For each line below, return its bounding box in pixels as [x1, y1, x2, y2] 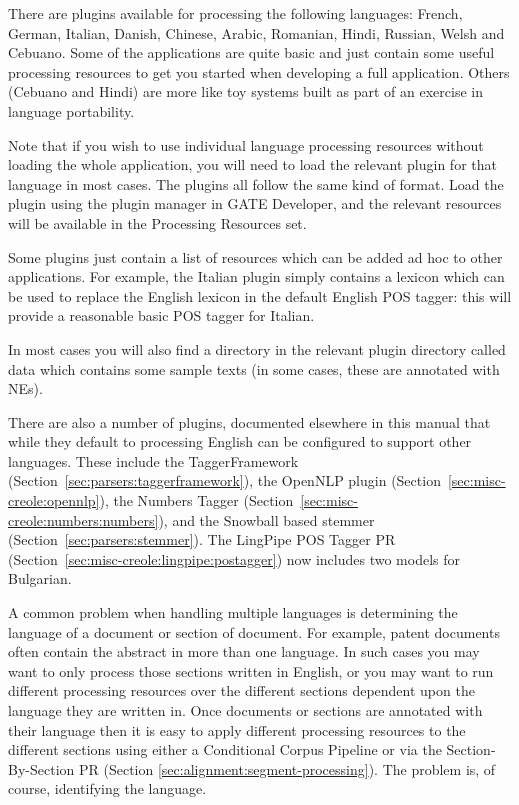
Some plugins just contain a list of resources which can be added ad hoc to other [8, 246, 503, 267]
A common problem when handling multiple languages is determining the [8, 602, 458, 623]
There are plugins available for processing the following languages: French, [8, 3, 463, 23]
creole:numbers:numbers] [8, 509, 159, 530]
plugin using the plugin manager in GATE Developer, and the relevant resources [8, 193, 502, 214]
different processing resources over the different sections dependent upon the [8, 680, 475, 701]
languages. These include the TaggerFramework [8, 450, 299, 471]
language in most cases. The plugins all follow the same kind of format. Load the [8, 173, 504, 194]
